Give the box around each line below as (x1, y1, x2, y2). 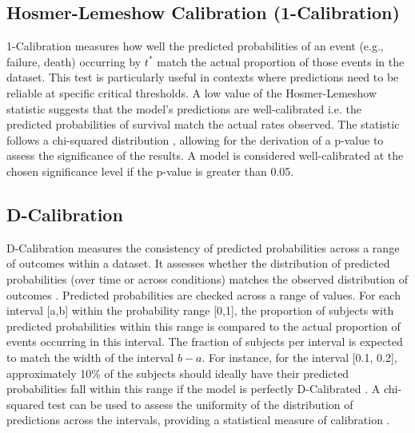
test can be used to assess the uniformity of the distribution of (47, 395, 353, 412)
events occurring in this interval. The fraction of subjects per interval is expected (6, 333, 403, 350)
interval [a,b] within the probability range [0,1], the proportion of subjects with (6, 302, 394, 319)
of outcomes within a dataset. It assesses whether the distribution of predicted (6, 255, 390, 272)
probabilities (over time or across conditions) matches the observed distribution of (6, 270, 409, 287)
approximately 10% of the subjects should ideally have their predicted (6, 364, 349, 381)
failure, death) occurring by (6, 53, 142, 70)
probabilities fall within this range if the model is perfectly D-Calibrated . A (6, 380, 381, 397)
